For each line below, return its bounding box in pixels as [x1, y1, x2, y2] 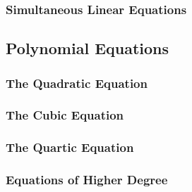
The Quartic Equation [6, 139, 134, 156]
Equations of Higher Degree [6, 171, 168, 188]
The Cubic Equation [6, 106, 124, 124]
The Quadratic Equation [6, 74, 148, 91]
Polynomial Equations [6, 37, 169, 59]
